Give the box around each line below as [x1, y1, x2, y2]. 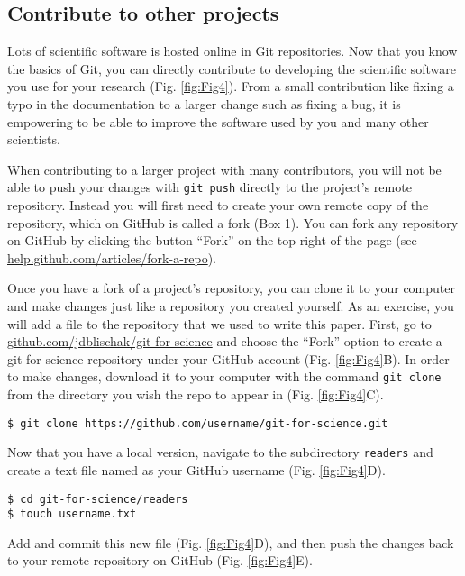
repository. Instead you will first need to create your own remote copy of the [7, 196, 429, 215]
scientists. [7, 130, 60, 149]
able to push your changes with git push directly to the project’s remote [7, 178, 412, 197]
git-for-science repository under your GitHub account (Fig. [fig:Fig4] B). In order [7, 349, 450, 368]
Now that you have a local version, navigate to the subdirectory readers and [7, 443, 433, 462]
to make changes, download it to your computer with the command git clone [7, 367, 442, 386]
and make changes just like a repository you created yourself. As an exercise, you [7, 296, 454, 315]
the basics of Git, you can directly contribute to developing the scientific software [7, 59, 456, 78]
